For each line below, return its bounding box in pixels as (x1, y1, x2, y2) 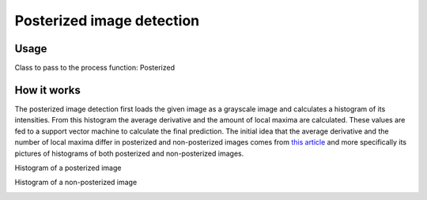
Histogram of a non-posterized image (14, 178, 138, 187)
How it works (14, 83, 81, 96)
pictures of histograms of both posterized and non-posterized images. (14, 149, 244, 158)
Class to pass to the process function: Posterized (14, 63, 176, 73)
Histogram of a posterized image (14, 163, 122, 172)
